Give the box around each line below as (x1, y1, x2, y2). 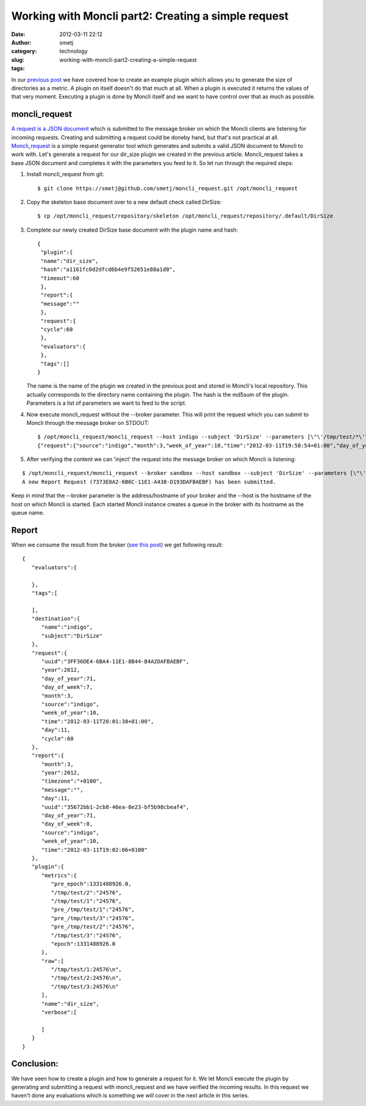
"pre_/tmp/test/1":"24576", (51, 906, 135, 913)
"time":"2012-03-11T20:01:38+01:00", (41, 718, 154, 724)
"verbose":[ (41, 1009, 77, 1016)
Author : (11, 39, 32, 46)
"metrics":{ (41, 872, 77, 879)
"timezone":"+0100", (41, 778, 103, 785)
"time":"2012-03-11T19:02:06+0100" (41, 846, 148, 853)
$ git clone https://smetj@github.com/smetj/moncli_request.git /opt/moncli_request (37, 185, 298, 192)
